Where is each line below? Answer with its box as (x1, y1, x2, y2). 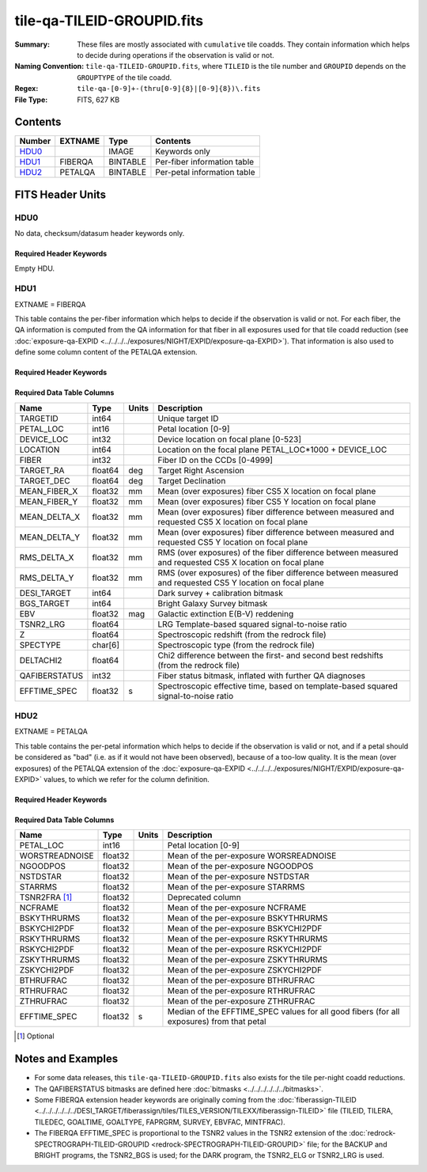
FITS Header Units (14, 188, 107, 201)
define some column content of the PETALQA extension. (14, 347, 198, 357)
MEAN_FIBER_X (19, 485, 78, 496)
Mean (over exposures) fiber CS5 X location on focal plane (157, 485, 376, 496)
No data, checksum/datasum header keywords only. (14, 229, 185, 238)
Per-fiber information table (155, 157, 255, 168)
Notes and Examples (14, 1053, 119, 1066)
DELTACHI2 (19, 654, 62, 666)
